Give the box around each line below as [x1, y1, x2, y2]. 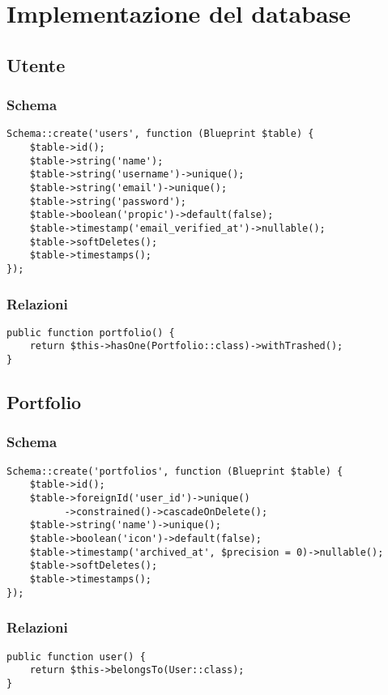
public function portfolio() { [6, 326, 175, 339]
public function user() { [6, 650, 146, 663]
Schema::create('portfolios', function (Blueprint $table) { [6, 465, 343, 477]
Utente [6, 52, 66, 77]
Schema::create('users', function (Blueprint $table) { [6, 128, 314, 140]
